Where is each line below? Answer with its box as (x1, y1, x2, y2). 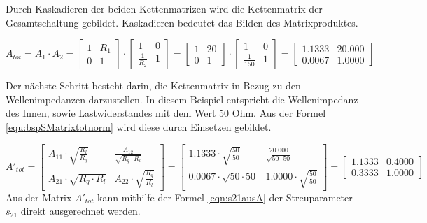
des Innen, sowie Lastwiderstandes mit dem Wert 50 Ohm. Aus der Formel (6, 106, 326, 120)
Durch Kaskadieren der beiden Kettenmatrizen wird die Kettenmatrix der (6, 1, 323, 15)
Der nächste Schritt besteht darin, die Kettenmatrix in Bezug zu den (6, 78, 301, 93)
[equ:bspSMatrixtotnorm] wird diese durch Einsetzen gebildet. (6, 119, 272, 134)
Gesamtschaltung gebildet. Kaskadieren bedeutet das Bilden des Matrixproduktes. (6, 15, 358, 29)
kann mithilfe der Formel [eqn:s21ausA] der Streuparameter (97, 189, 353, 204)
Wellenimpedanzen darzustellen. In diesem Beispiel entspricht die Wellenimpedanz (6, 92, 358, 106)
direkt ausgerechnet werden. (20, 203, 141, 218)
